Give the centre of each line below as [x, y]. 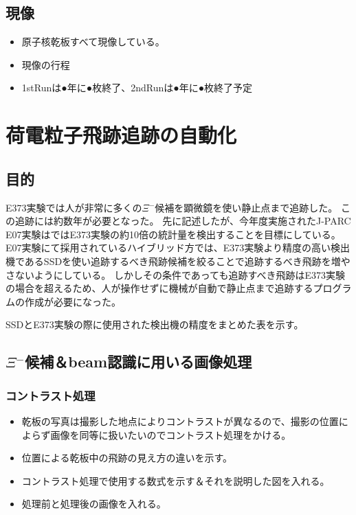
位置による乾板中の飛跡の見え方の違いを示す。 [127, 458]
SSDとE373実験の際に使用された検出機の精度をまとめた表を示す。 [155, 324]
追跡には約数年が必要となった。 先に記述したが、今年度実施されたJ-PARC [183, 221]
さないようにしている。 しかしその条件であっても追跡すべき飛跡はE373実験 [175, 274]
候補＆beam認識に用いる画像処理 [138, 362]
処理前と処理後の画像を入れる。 [94, 504]
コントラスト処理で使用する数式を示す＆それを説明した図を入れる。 [176, 480]
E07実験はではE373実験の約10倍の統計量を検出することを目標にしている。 [173, 234]
